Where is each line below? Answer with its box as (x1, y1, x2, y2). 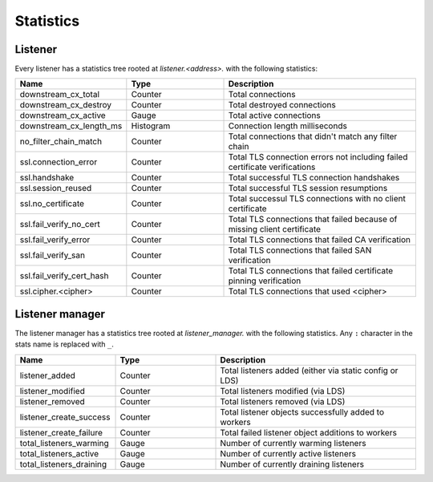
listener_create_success (19, 411, 111, 423)
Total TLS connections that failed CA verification (228, 234, 411, 245)
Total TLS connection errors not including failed (228, 152, 408, 163)
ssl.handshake (19, 172, 75, 184)
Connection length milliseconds (228, 120, 348, 132)
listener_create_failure (19, 427, 103, 438)
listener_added (19, 370, 76, 381)
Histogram (131, 120, 171, 132)
